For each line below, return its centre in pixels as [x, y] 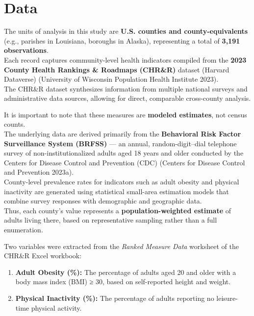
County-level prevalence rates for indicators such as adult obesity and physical [122, 182]
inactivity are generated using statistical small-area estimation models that [116, 191]
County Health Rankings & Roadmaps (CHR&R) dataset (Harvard [117, 69]
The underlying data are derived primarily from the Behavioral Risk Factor [123, 134]
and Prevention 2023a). [39, 172]
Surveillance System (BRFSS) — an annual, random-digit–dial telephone [120, 143]
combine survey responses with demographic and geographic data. [103, 201]
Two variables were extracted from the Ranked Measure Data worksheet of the [121, 246]
